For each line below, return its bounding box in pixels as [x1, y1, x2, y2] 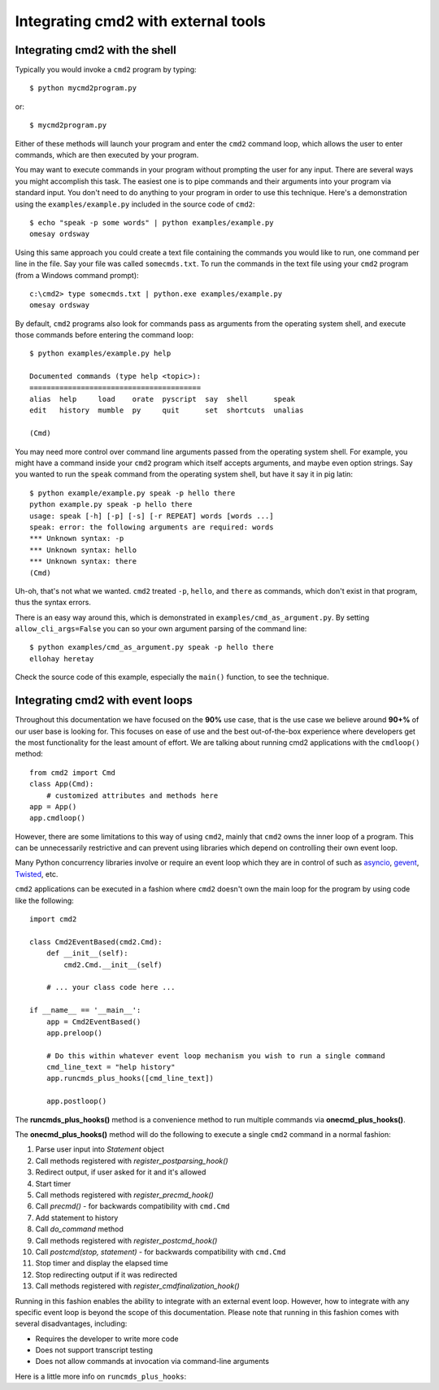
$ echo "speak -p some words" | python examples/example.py [29, 218, 274, 227]
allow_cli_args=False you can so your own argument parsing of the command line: [15, 624, 307, 634]
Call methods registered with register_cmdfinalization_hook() [35, 1281, 240, 1291]
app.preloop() [46, 1028, 103, 1037]
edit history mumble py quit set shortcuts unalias [29, 406, 304, 415]
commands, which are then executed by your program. [15, 150, 199, 160]
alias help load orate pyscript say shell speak [29, 394, 296, 404]
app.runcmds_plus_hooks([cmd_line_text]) [46, 1074, 215, 1083]
